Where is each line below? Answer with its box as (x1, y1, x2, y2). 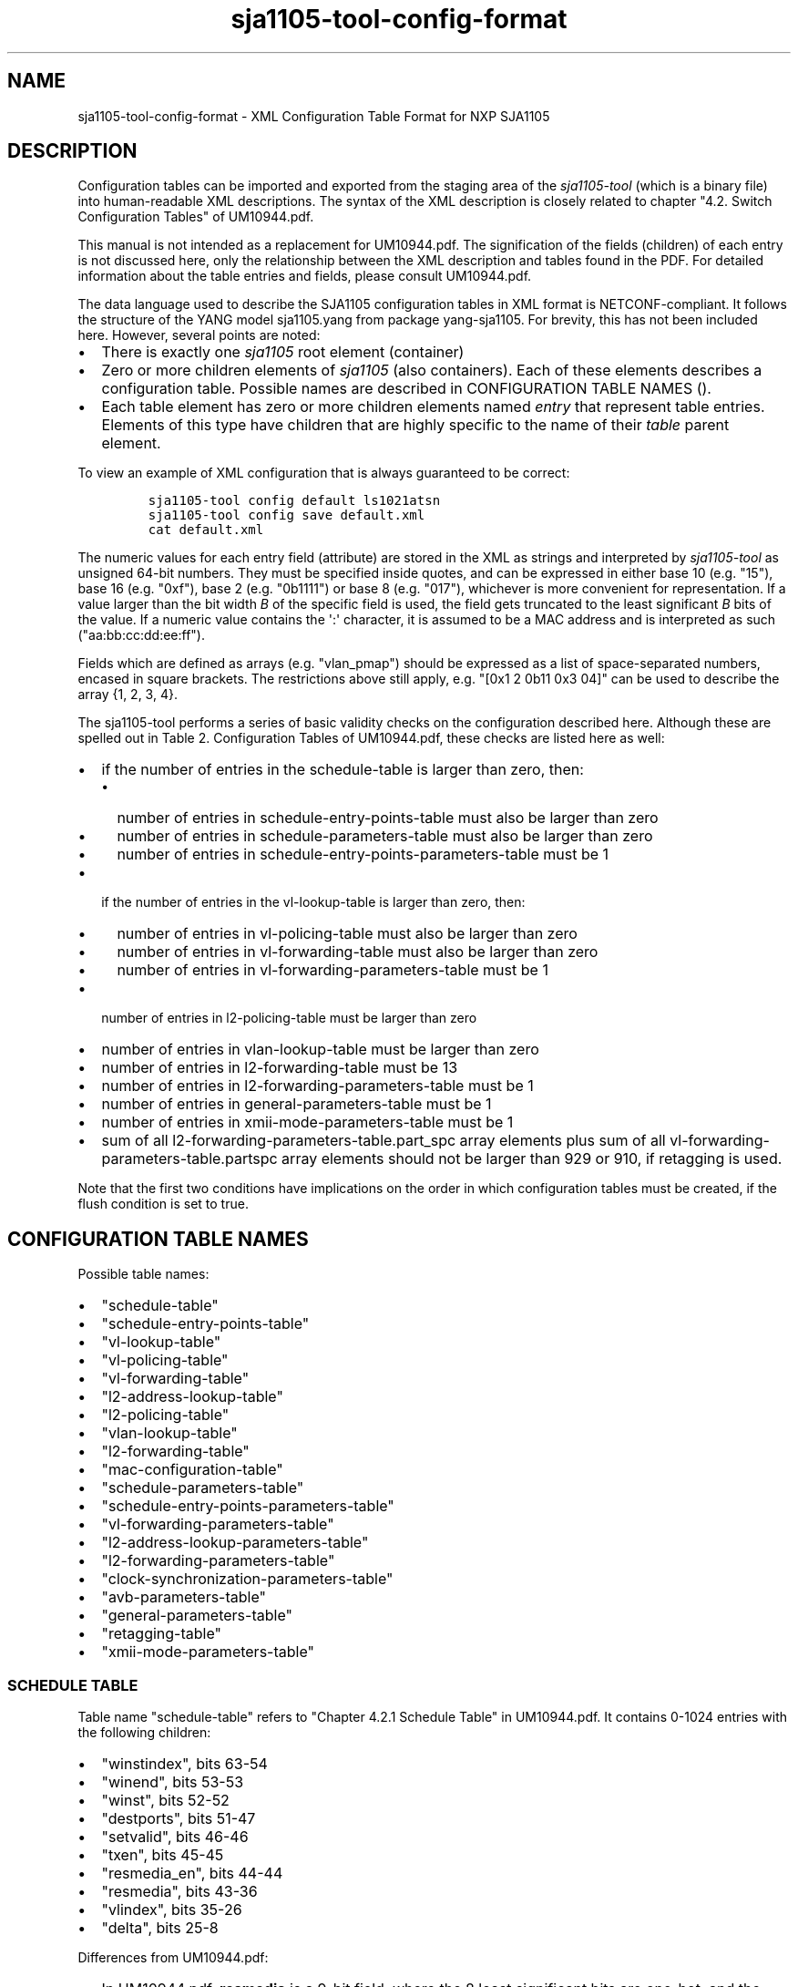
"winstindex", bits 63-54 (101, 1755, 268, 1774)
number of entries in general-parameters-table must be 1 (101, 1095, 492, 1114)
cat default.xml (148, 522, 264, 538)
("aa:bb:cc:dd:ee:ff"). (77, 627, 205, 643)
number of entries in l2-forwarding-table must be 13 (101, 1058, 458, 1077)
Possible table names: (77, 1266, 210, 1282)
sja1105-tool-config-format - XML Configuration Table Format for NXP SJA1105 (77, 108, 550, 124)
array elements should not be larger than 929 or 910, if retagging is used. (281, 1149, 783, 1169)
